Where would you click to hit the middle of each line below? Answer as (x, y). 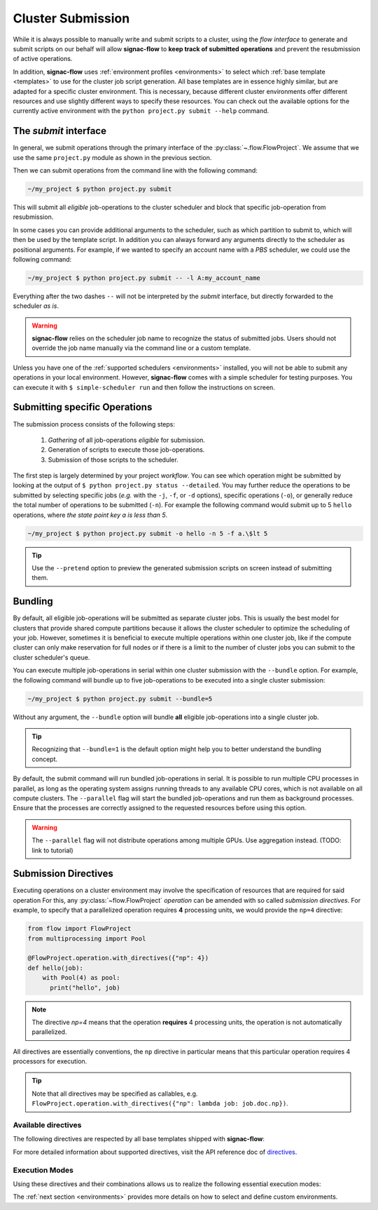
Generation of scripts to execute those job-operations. (126, 450)
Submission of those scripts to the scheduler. (113, 459)
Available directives (47, 1125)
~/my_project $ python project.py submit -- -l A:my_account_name (144, 278)
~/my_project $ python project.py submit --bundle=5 (120, 699)
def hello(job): (56, 968)
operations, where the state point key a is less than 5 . (90, 515)
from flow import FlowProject (79, 929)
